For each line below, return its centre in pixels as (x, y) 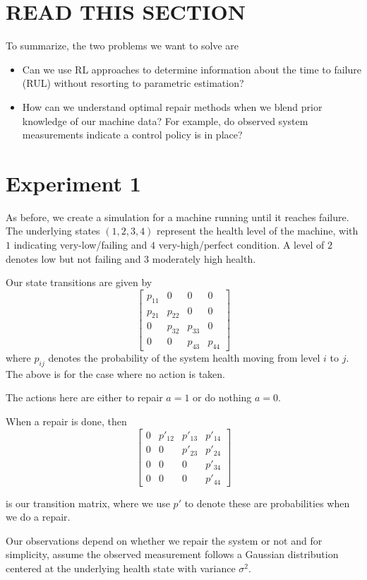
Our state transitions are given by (79, 282)
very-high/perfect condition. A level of (241, 244)
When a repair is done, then (66, 421)
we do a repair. (38, 517)
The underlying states (53, 231)
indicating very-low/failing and (80, 244)
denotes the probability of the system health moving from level (184, 358)
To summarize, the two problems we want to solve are (122, 46)
